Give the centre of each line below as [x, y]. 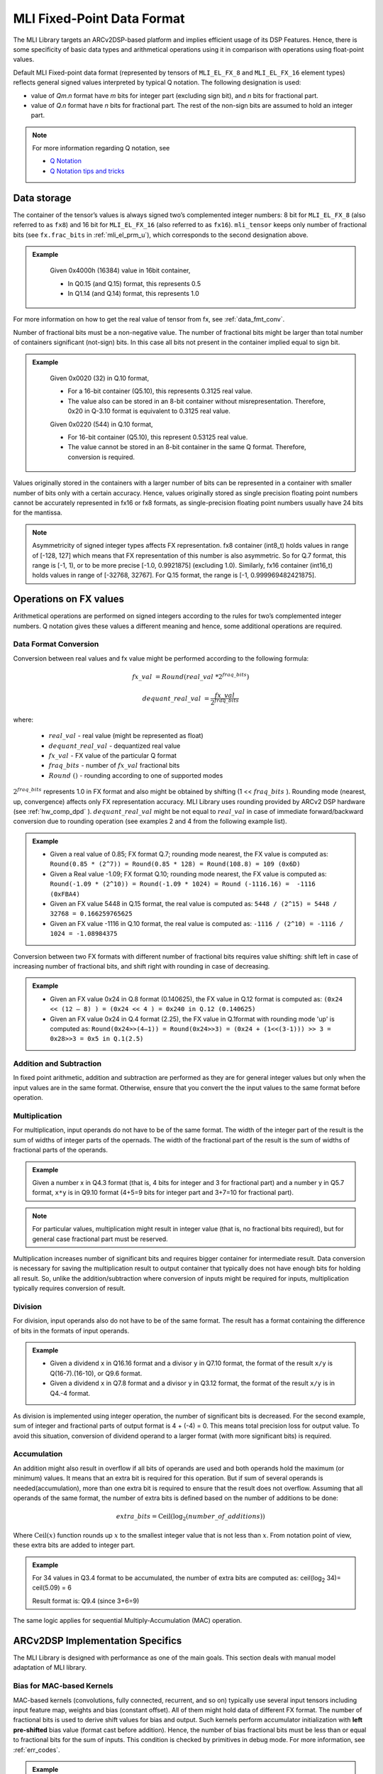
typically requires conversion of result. [69, 1289]
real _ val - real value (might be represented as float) [126, 736]
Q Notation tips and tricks [87, 171]
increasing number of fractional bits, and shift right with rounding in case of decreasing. [141, 966]
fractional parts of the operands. [60, 1150]
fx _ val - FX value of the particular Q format [113, 755]
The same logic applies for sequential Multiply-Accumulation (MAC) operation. [128, 1621]
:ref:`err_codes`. [37, 1750]
